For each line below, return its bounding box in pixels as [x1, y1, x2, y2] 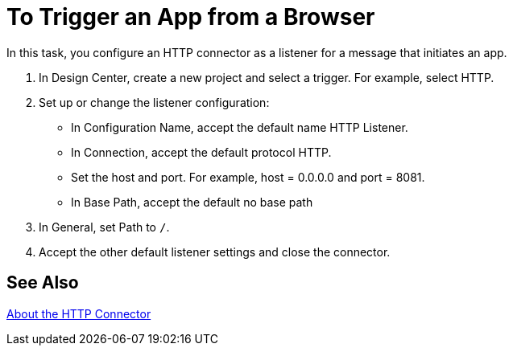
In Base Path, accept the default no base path [71, 194, 313, 209]
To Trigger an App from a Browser [6, 3, 375, 31]
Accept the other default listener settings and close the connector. [39, 244, 391, 259]
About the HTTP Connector [6, 306, 151, 321]
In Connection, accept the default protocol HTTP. [71, 145, 332, 159]
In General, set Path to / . [39, 219, 170, 234]
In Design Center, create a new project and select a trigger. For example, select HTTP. [39, 70, 494, 84]
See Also [6, 272, 79, 293]
